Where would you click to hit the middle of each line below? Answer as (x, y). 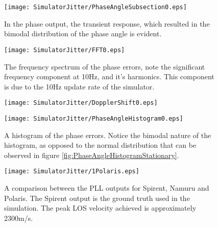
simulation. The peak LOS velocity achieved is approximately (100, 208)
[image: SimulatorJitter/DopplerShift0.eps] (81, 103)
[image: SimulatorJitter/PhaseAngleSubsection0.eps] (95, 7)
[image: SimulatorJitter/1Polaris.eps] (72, 172)
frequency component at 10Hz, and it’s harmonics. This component (109, 76)
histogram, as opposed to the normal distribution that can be (100, 145)
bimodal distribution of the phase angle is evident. (83, 33)
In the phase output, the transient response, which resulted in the (107, 23)
